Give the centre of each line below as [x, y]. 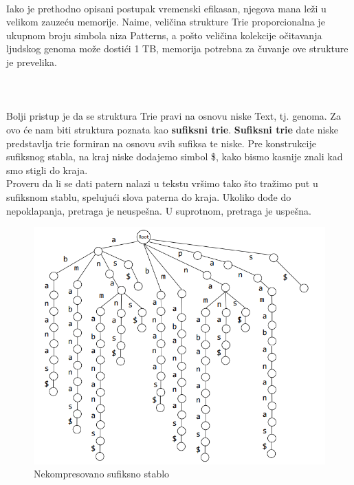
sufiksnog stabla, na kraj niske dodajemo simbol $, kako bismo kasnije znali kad [175, 157]
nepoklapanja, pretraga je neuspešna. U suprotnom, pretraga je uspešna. [159, 210]
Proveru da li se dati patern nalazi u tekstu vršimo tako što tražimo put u [162, 183]
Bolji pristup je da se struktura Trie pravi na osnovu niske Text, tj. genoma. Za [174, 116]
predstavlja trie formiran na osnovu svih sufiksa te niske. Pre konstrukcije [161, 143]
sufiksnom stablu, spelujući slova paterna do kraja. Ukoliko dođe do [149, 196]
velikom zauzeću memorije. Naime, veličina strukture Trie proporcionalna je [166, 22]
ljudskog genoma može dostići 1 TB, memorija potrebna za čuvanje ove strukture [177, 48]
